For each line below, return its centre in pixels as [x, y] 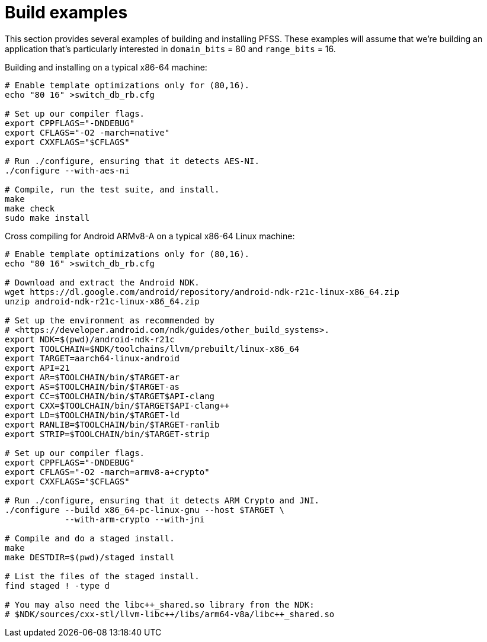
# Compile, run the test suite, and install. [112, 189]
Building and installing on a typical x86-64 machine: [106, 67]
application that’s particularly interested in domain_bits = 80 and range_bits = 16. [170, 49]
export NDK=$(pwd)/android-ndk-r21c [90, 339]
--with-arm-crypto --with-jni [135, 519]
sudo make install [47, 218]
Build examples [66, 12]
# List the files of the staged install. [102, 576]
